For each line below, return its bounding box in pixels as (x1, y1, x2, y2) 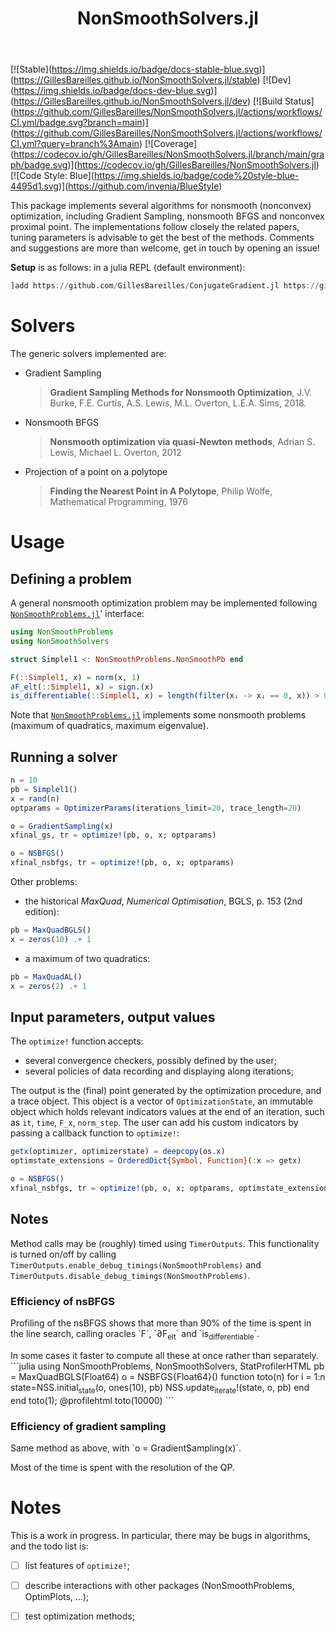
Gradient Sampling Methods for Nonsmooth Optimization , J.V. (49, 387, 313, 398)
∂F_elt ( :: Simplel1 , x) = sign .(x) (10, 682, 155, 692)
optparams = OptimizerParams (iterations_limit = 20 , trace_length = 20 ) (10, 803, 302, 813)
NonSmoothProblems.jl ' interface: (10, 608, 145, 619)
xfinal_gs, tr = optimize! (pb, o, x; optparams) (10, 830, 217, 841)
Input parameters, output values (10, 1008, 216, 1026)
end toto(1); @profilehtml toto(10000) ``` (10, 1394, 175, 1406)
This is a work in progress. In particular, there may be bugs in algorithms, (10, 1529, 311, 1541)
